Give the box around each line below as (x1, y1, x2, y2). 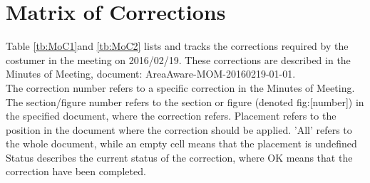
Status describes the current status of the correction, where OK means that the (6, 150, 353, 164)
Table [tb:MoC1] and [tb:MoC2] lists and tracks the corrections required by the (6, 38, 349, 53)
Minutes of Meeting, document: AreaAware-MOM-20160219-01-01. (6, 66, 296, 81)
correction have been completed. (6, 164, 146, 179)
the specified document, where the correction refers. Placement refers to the (6, 108, 336, 123)
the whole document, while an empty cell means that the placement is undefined (6, 136, 357, 151)
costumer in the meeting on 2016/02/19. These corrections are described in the (6, 52, 351, 67)
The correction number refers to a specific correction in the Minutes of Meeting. (6, 80, 355, 95)
